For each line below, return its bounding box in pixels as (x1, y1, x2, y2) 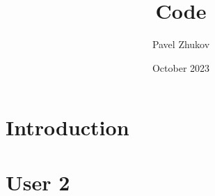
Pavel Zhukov (152, 37, 210, 52)
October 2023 (152, 60, 210, 75)
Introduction (6, 113, 129, 142)
